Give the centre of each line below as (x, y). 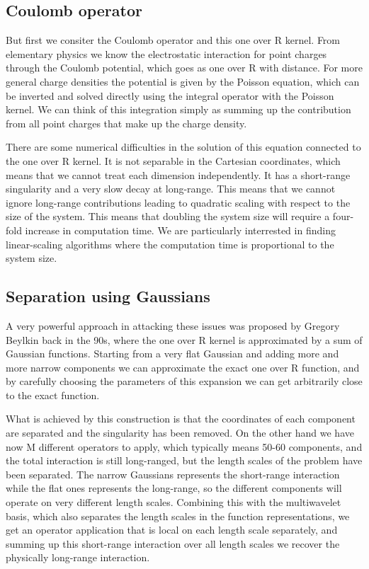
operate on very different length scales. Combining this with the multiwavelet (174, 502)
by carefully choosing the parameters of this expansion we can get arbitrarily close (184, 381)
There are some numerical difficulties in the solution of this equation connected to (183, 147)
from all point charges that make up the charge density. (126, 123)
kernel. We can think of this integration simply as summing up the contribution (178, 109)
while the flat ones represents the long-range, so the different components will (174, 488)
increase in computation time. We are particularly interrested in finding (180, 230)
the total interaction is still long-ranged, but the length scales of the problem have (184, 460)
